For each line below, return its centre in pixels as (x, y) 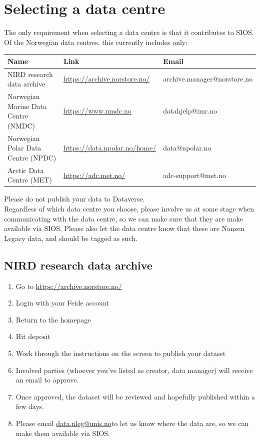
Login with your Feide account (62, 303)
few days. (30, 406)
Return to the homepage (53, 319)
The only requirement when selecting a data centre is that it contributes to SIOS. (129, 32)
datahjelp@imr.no (190, 111)
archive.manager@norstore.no (208, 79)
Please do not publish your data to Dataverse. (74, 199)
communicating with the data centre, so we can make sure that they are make (123, 218)
